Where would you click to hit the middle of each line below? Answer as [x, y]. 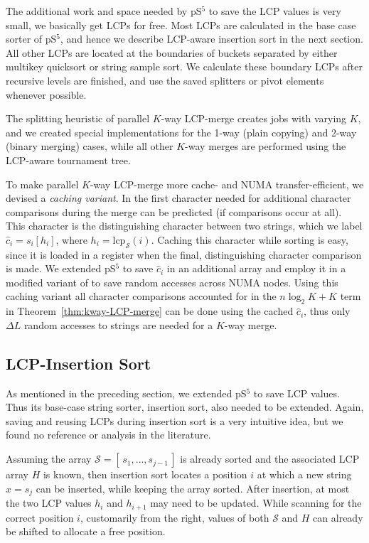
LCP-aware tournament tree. [68, 160]
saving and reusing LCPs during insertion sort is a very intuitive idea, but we [175, 420]
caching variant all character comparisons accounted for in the [141, 296]
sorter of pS [31, 39]
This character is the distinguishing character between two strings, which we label [184, 226]
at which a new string [304, 474]
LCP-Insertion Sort [79, 363]
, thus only [327, 311]
